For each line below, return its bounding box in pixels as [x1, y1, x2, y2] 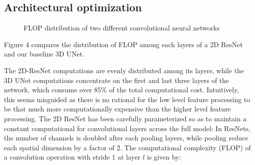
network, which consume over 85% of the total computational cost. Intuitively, [4, 84, 239, 95]
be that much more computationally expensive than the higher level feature [4, 104, 231, 114]
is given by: [147, 152, 181, 162]
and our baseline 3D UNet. [4, 49, 85, 59]
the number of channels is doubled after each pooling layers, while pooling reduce [4, 133, 249, 143]
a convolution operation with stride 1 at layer [4, 152, 141, 162]
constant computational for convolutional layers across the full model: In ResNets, [4, 123, 251, 133]
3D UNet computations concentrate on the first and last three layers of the [4, 75, 229, 85]
